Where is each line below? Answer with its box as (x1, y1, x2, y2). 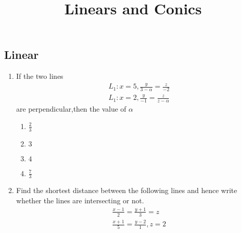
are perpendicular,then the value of (16, 103, 126, 114)
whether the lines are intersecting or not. (16, 195, 144, 205)
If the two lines (16, 71, 63, 81)
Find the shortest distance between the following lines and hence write (16, 185, 237, 196)
